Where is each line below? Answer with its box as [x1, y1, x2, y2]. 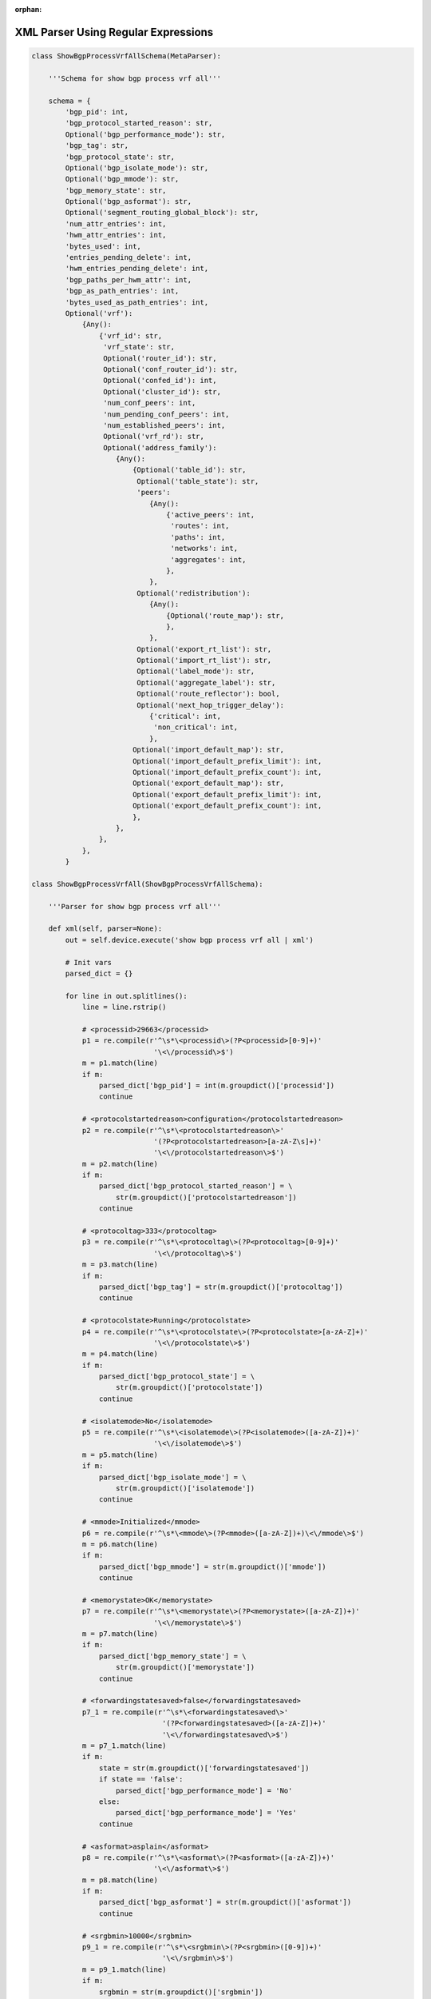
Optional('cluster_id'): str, [102, 387, 221, 396]
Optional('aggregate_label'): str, [136, 678, 276, 687]
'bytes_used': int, [65, 241, 141, 251]
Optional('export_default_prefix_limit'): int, [132, 790, 322, 799]
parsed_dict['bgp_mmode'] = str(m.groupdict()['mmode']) [98, 1562, 326, 1571]
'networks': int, [170, 544, 239, 553]
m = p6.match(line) [81, 1539, 159, 1549]
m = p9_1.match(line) [81, 1965, 167, 1974]
